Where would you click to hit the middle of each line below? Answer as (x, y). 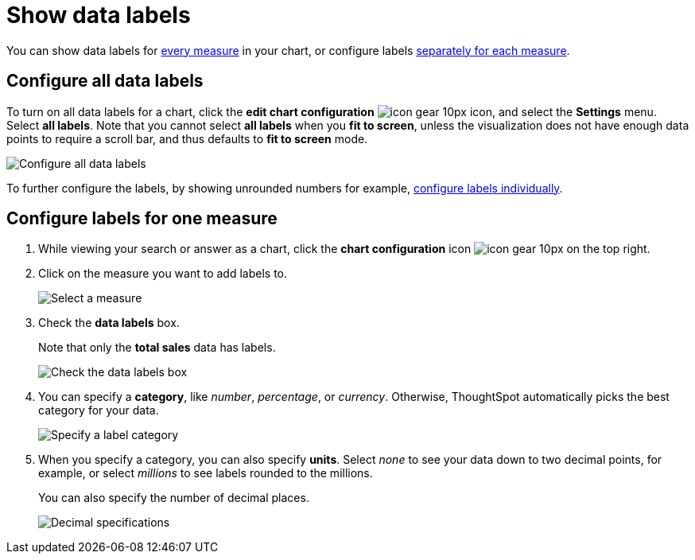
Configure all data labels (105, 81)
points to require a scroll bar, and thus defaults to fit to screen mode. (187, 138)
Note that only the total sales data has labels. (157, 348)
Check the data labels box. (109, 323)
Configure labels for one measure (142, 219)
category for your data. (99, 410)
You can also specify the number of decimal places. (174, 498)
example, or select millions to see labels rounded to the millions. (206, 473)
